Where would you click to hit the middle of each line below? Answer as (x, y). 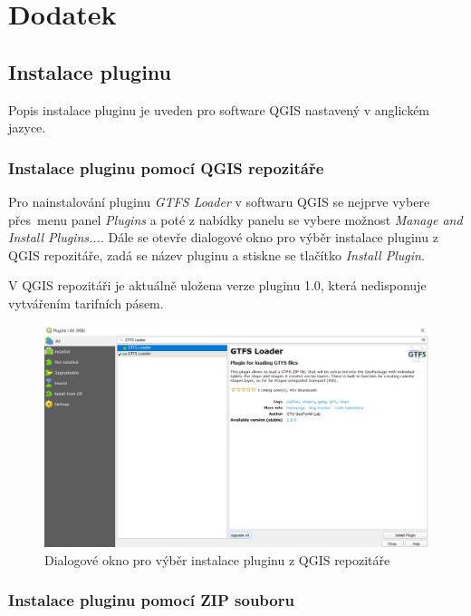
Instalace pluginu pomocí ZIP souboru (151, 600)
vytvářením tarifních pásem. (86, 303)
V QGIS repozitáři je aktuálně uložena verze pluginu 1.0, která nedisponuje (217, 285)
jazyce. (27, 127)
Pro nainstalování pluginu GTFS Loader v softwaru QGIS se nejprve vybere (219, 201)
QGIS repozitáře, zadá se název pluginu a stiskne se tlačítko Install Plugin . (216, 254)
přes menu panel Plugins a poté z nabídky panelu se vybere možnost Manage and (235, 219)
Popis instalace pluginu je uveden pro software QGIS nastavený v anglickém (219, 109)
